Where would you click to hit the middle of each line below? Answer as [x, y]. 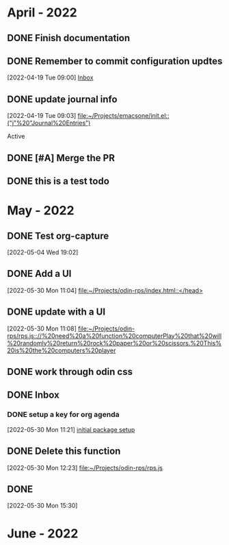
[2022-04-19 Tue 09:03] [42, 116]
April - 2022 [42, 13]
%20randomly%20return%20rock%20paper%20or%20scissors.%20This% [114, 343]
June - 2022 [43, 533]
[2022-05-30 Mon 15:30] [42, 506]
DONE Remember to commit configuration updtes [115, 61]
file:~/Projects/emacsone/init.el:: [123, 116]
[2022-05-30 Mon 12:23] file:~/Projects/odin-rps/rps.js [85, 468]
